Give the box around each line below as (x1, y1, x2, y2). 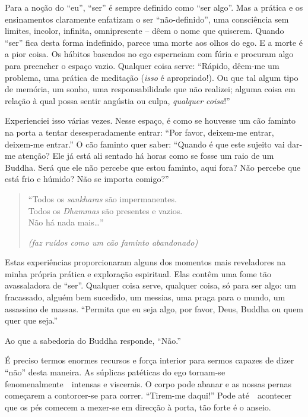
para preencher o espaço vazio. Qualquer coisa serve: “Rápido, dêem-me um (5, 59, 280, 71)
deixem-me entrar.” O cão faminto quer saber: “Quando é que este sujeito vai (5, 137, 285, 150)
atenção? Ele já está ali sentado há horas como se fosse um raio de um (18, 149, 274, 162)
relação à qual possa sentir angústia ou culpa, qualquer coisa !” (5, 94, 230, 106)
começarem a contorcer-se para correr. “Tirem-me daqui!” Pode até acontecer (5, 389, 292, 402)
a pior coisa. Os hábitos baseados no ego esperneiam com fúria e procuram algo (5, 48, 294, 60)
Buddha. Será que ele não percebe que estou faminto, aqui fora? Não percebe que (5, 161, 301, 173)
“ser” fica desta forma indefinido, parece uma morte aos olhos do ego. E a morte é (5, 36, 303, 48)
